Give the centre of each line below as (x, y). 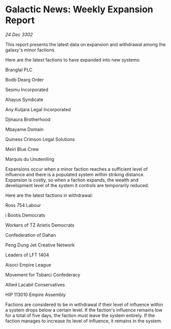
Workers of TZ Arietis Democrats (40, 225)
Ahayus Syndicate (24, 99)
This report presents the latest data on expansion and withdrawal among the (86, 44)
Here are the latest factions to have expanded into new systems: (73, 59)
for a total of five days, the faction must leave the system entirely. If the (80, 315)
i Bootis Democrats (25, 215)
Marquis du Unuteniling (30, 159)
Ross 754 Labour (23, 205)
